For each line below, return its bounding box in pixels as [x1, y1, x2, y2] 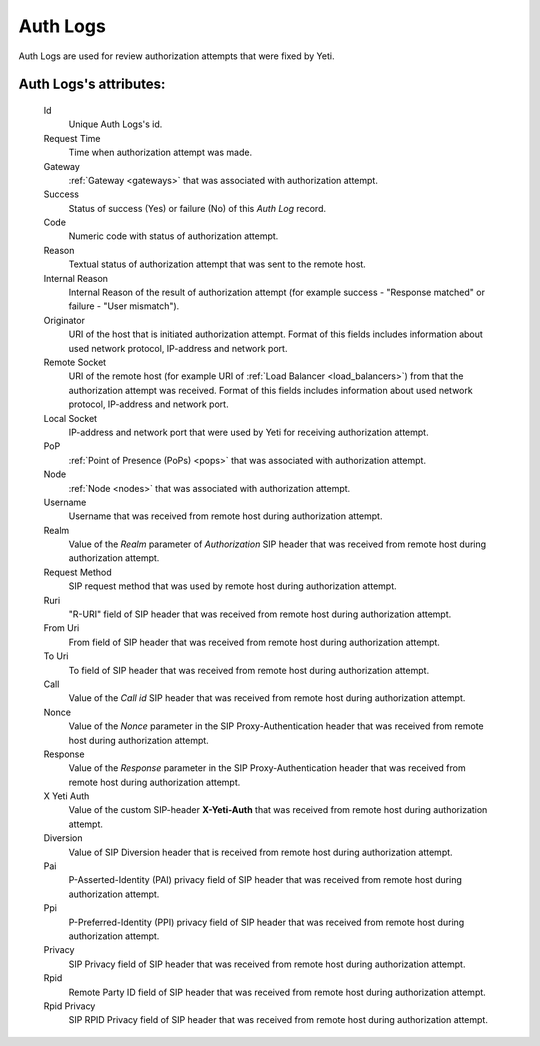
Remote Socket [43, 356, 107, 368]
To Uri [43, 650, 69, 662]
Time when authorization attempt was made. [68, 146, 253, 159]
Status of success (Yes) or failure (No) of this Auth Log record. [68, 202, 327, 214]
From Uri [43, 622, 80, 634]
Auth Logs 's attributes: [18, 76, 166, 93]
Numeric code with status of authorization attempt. [68, 230, 279, 242]
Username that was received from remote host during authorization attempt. [68, 510, 383, 522]
